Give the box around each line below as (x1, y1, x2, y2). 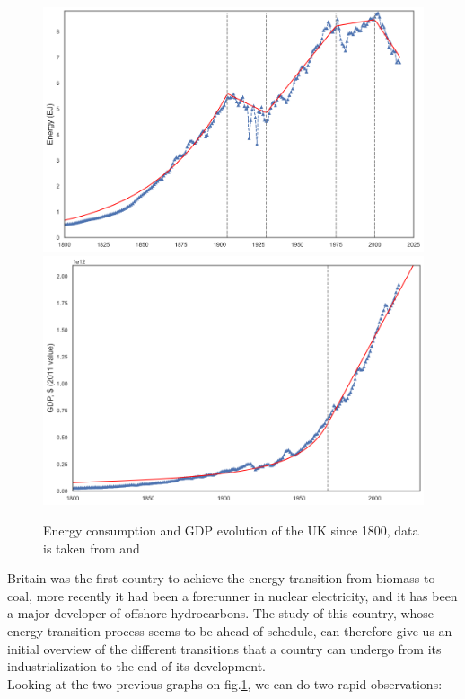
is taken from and (43, 538, 140, 557)
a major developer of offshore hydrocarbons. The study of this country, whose (7, 604, 434, 623)
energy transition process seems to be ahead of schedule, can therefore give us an (7, 621, 452, 640)
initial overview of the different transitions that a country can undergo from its (7, 639, 442, 658)
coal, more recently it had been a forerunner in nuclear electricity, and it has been (7, 586, 458, 605)
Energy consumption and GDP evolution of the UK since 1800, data (43, 520, 419, 539)
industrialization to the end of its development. (7, 657, 266, 676)
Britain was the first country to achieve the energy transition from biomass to (7, 569, 435, 588)
